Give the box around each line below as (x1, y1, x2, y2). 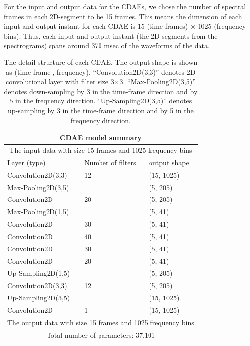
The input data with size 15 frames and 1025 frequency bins (9, 145, 192, 155)
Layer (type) (7, 157, 46, 167)
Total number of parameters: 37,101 (46, 329, 155, 340)
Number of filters (84, 157, 136, 167)
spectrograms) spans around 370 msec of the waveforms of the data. (4, 40, 210, 50)
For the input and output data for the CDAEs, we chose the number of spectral (4, 1, 246, 11)
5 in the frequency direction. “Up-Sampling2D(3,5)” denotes (9, 96, 192, 106)
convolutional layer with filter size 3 (5, 76, 114, 87)
